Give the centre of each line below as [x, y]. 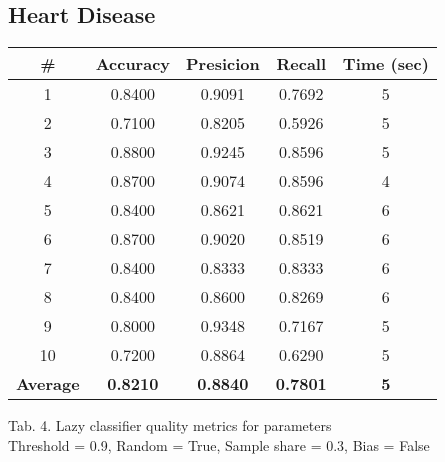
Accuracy [133, 64]
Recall [301, 64]
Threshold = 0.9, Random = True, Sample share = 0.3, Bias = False [219, 444]
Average [48, 384]
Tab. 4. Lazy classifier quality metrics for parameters [170, 425]
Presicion [223, 64]
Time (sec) [385, 64]
